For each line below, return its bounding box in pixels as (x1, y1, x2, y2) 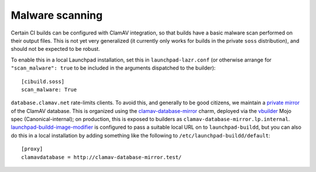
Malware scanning (11, 9, 103, 22)
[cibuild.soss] (21, 78, 65, 85)
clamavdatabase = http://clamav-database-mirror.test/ (21, 154, 182, 160)
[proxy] (21, 146, 43, 152)
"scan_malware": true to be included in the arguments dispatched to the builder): (11, 64, 216, 71)
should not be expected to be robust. (11, 46, 101, 53)
